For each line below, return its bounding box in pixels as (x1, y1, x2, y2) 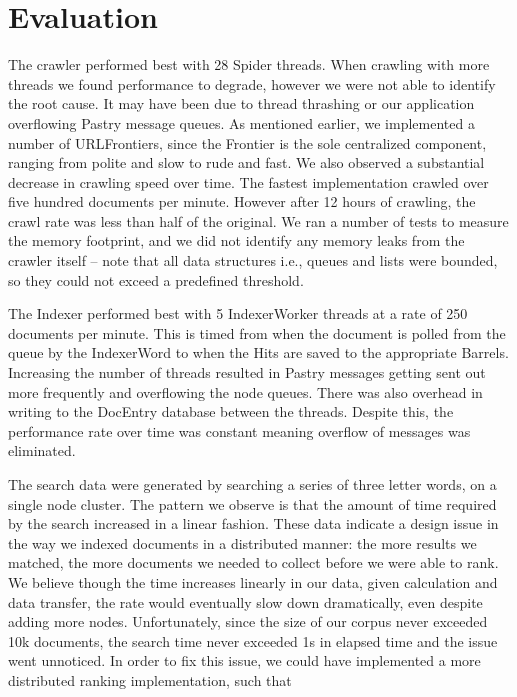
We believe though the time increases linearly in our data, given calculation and (8, 571, 498, 592)
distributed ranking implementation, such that (8, 669, 292, 690)
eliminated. (8, 440, 76, 461)
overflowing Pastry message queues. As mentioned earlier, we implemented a (8, 112, 475, 133)
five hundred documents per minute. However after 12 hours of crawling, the (8, 191, 476, 212)
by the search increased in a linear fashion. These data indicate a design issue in (8, 513, 499, 534)
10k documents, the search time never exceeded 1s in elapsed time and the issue (8, 630, 498, 651)
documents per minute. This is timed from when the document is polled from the (8, 322, 506, 343)
